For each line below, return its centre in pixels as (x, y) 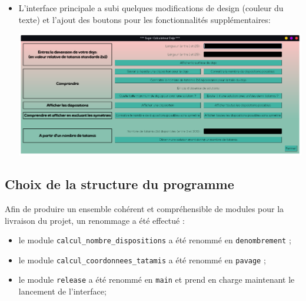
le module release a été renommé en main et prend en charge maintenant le (157, 279)
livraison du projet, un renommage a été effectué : (95, 220)
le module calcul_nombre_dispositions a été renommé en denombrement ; (155, 240)
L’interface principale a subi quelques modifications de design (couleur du (151, 8)
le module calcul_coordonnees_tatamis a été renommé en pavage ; (142, 259)
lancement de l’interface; (62, 291)
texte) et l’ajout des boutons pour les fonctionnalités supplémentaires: (144, 19)
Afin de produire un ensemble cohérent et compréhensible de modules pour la (144, 208)
